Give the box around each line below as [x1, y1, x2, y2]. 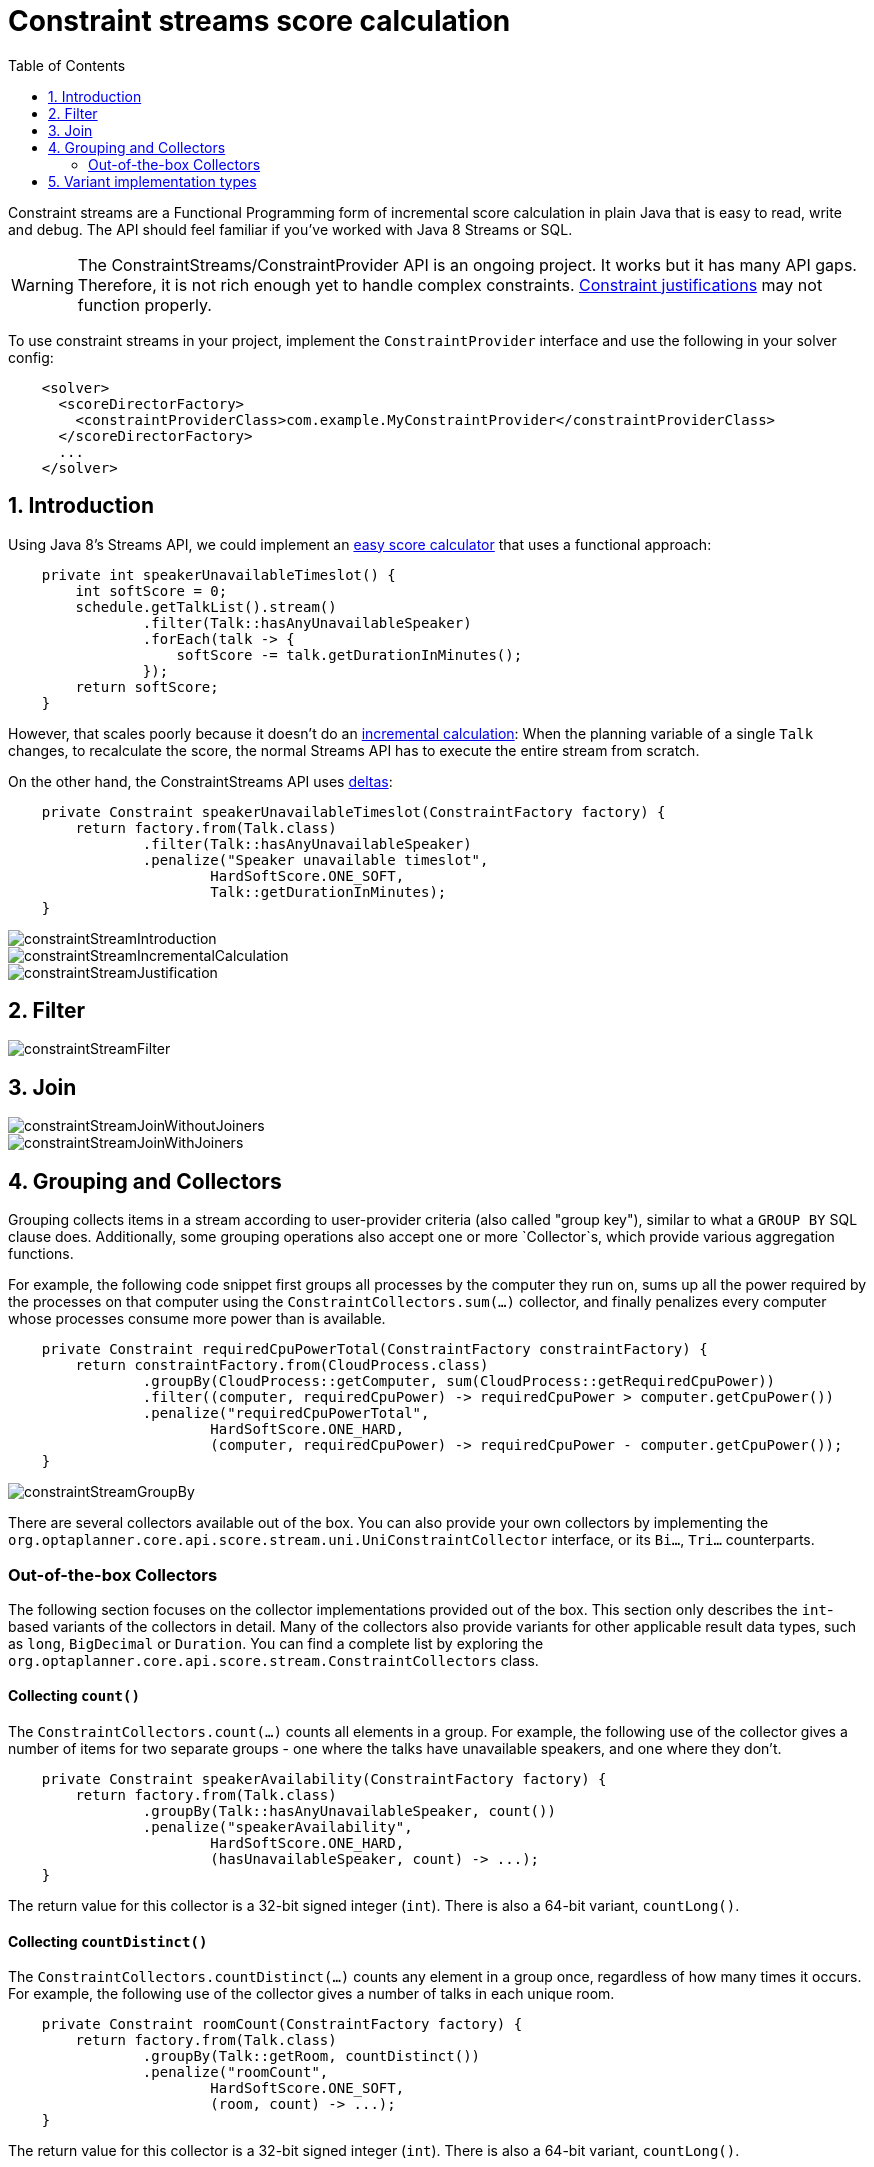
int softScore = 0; [75, 582, 228, 599]
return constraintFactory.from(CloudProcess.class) [75, 1357, 489, 1374]
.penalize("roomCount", [142, 2064, 329, 2081]
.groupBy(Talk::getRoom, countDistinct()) [142, 2048, 481, 2065]
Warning [11, 274, 74, 295]
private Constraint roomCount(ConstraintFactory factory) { [41, 2016, 523, 2033]
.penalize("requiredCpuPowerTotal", [142, 1405, 430, 1422]
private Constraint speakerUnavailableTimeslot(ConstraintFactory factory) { [41, 803, 666, 820]
